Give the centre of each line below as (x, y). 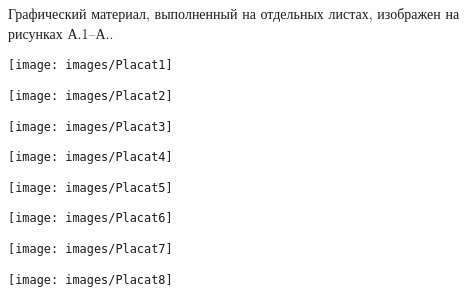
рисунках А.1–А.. (61, 32)
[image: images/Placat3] (90, 126)
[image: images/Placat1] (90, 65)
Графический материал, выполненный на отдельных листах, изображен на (234, 13)
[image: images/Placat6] (90, 218)
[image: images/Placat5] (90, 187)
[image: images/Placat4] (90, 157)
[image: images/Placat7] (90, 249)
